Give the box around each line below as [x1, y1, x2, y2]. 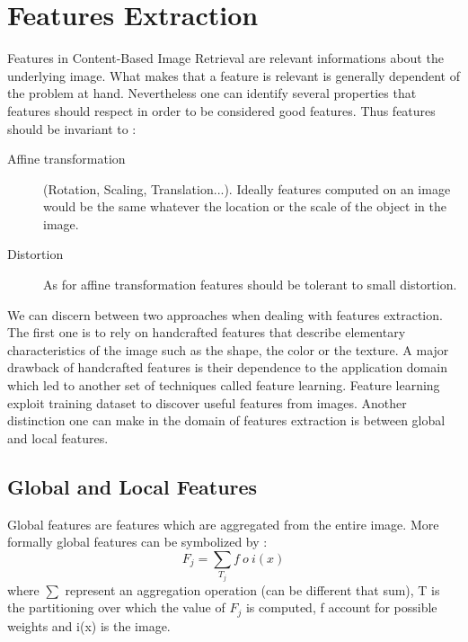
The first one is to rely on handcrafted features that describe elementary [7, 323, 406, 342]
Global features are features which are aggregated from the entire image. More [7, 514, 439, 533]
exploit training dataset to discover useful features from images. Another [7, 393, 407, 412]
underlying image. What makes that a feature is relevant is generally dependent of [7, 66, 460, 85]
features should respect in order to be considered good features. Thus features [7, 101, 436, 120]
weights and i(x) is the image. [7, 616, 171, 635]
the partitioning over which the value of [7, 598, 225, 617]
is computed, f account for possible [245, 598, 437, 617]
